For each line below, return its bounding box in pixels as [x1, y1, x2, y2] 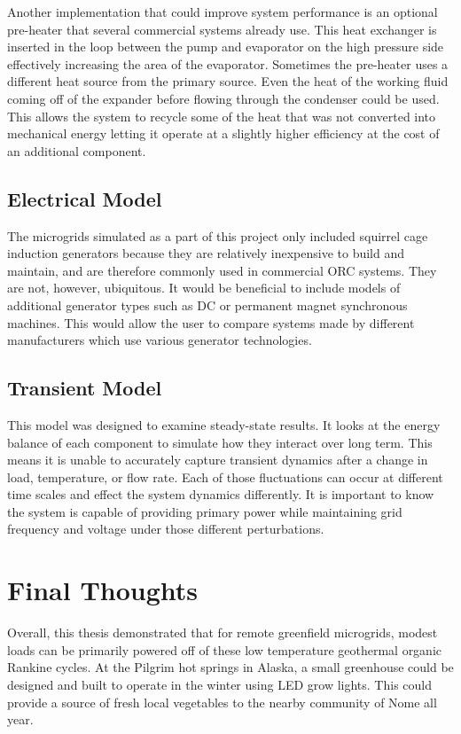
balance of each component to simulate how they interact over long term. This [7, 433, 433, 451]
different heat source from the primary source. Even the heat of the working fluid [7, 72, 449, 90]
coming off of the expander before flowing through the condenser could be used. [7, 89, 440, 107]
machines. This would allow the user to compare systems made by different [7, 313, 415, 332]
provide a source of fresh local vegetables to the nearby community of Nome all [7, 692, 437, 711]
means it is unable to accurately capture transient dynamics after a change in [7, 450, 428, 469]
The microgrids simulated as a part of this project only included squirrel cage [7, 226, 428, 245]
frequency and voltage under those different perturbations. [7, 519, 324, 538]
